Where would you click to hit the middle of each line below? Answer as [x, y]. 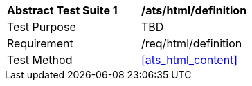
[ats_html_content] [190, 60]
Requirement [40, 43]
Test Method [40, 60]
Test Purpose [42, 27]
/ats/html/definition [194, 10]
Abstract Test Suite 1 [62, 10]
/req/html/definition [192, 43]
